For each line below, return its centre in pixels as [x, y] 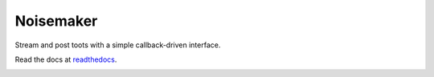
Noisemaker [56, 21]
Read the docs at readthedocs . [66, 59]
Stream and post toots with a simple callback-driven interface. [118, 45]
